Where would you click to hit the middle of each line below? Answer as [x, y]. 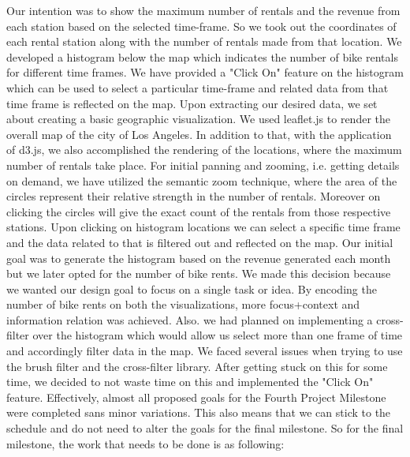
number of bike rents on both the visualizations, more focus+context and [183, 304]
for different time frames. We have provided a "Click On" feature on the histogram [205, 72]
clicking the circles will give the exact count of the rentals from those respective [199, 211]
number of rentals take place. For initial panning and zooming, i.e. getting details [203, 165]
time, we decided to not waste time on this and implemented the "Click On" [190, 382]
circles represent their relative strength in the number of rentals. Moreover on [194, 196]
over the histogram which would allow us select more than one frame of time [218, 335]
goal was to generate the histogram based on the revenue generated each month [199, 258]
